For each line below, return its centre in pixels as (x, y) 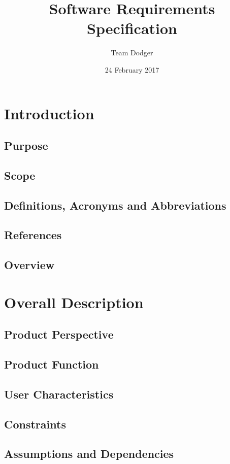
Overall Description (74, 302)
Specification (132, 28)
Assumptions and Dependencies (89, 454)
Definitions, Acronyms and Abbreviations (115, 205)
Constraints (35, 424)
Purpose (26, 145)
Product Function (52, 364)
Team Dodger (132, 53)
